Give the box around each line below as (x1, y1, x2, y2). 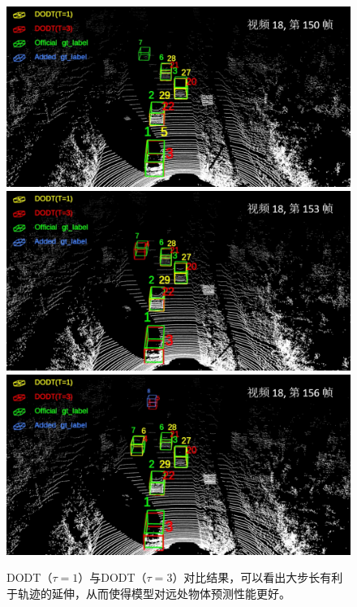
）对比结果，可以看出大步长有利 (172, 569, 343, 586)
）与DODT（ (78, 569, 147, 586)
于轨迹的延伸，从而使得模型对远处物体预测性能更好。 (6, 584, 290, 601)
